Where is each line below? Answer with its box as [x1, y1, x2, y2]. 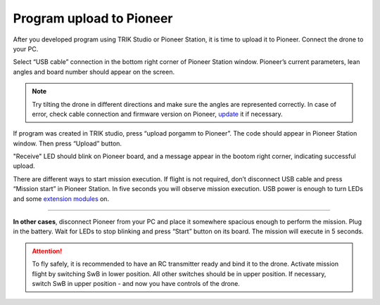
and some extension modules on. [13, 194, 109, 203]
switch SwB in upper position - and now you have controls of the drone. [32, 279, 241, 287]
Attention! [32, 247, 63, 255]
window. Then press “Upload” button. [13, 139, 122, 148]
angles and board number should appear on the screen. [13, 67, 175, 76]
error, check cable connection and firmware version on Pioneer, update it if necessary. [32, 110, 283, 118]
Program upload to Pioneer [13, 11, 173, 26]
